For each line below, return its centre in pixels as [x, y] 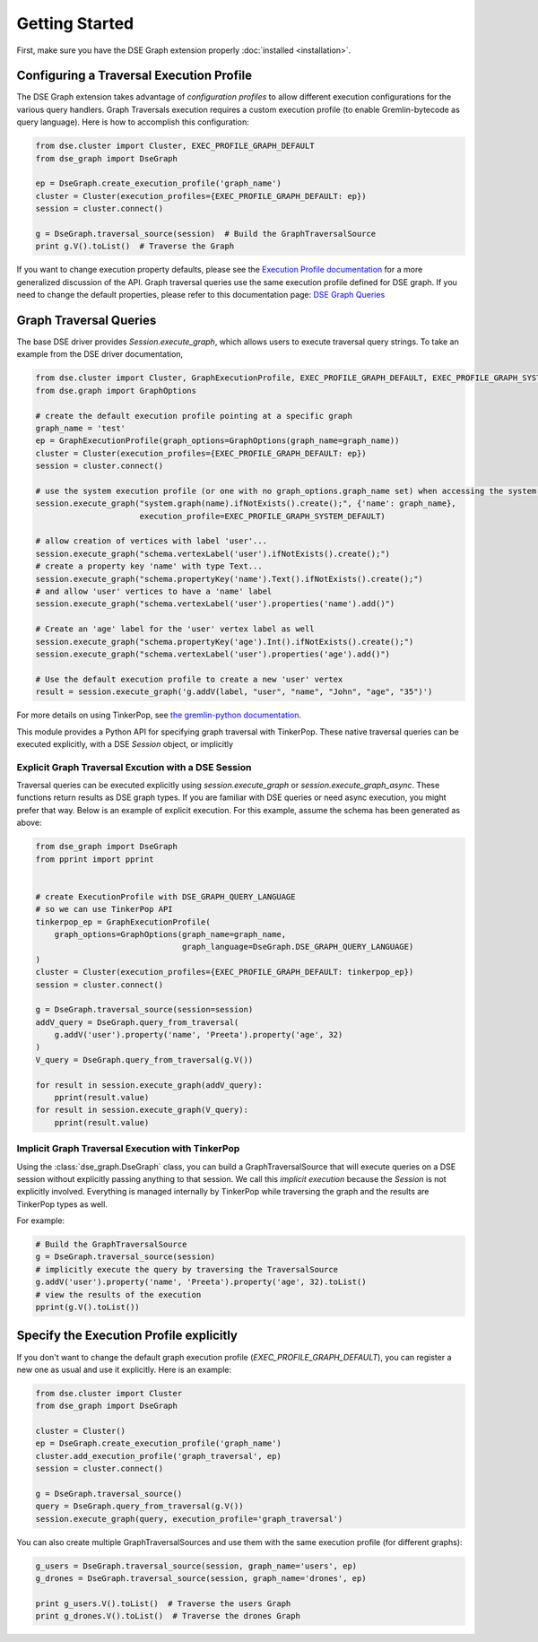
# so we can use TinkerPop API [104, 909]
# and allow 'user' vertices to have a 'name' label [154, 591]
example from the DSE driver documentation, [100, 354]
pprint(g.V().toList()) [88, 1308]
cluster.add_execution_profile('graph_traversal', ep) [158, 1456]
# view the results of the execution [118, 1294]
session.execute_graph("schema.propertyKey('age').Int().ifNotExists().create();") [225, 642]
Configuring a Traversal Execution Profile [134, 76]
